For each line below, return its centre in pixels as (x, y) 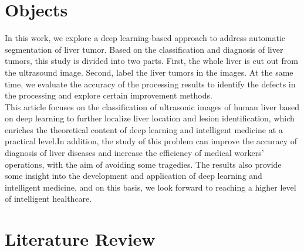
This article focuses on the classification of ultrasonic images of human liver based (152, 106)
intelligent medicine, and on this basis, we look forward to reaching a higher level (151, 187)
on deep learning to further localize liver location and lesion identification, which (150, 118)
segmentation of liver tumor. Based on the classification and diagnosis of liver (144, 49)
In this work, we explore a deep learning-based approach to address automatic (145, 38)
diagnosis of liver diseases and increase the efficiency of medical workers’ (134, 153)
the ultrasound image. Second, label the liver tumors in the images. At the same (149, 72)
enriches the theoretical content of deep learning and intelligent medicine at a (144, 129)
